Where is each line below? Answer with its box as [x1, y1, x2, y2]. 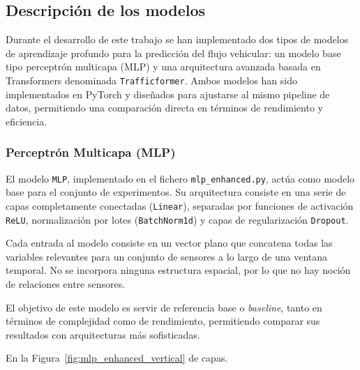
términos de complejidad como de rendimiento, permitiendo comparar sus [6, 314, 320, 328]
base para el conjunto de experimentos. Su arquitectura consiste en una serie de [6, 185, 346, 199]
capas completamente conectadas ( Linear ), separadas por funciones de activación [6, 198, 354, 213]
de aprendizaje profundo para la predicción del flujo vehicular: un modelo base [6, 45, 341, 60]
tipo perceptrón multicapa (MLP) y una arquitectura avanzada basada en [6, 59, 321, 74]
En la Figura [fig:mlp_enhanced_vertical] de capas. [6, 350, 228, 365]
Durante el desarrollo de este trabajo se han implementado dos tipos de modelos [6, 32, 349, 47]
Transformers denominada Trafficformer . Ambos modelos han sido [6, 72, 297, 87]
